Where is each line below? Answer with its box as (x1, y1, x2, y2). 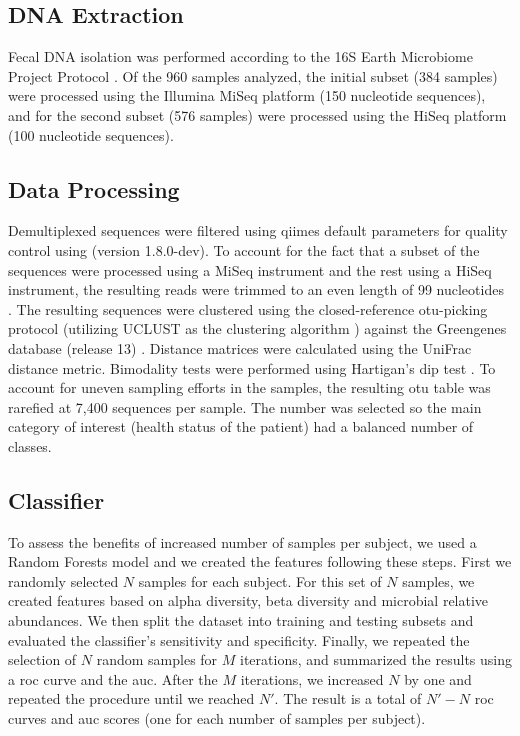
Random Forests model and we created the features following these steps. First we (8, 551, 512, 572)
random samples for (96, 649, 218, 670)
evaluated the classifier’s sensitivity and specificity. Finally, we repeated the (8, 629, 470, 650)
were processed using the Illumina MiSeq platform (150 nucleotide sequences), (8, 85, 486, 106)
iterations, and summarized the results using (240, 649, 512, 670)
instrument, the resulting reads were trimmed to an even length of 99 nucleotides (8, 279, 504, 300)
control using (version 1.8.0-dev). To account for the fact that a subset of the (8, 239, 480, 260)
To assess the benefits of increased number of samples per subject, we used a (8, 531, 477, 552)
